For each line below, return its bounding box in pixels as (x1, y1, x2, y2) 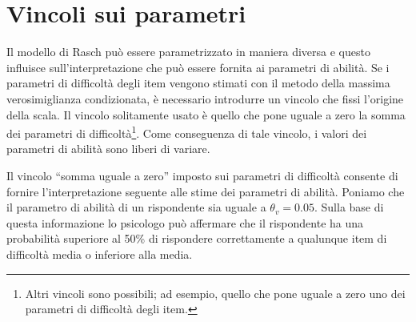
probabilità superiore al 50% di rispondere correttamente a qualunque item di (6, 230, 387, 247)
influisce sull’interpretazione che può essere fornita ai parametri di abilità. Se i (6, 58, 390, 75)
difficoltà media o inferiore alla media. (6, 245, 193, 262)
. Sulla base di (314, 199, 384, 215)
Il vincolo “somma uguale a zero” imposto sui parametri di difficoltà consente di (6, 167, 398, 183)
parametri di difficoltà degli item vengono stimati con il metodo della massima (6, 74, 390, 91)
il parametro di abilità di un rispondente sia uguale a (6, 199, 266, 215)
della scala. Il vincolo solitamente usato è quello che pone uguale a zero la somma (6, 106, 406, 123)
